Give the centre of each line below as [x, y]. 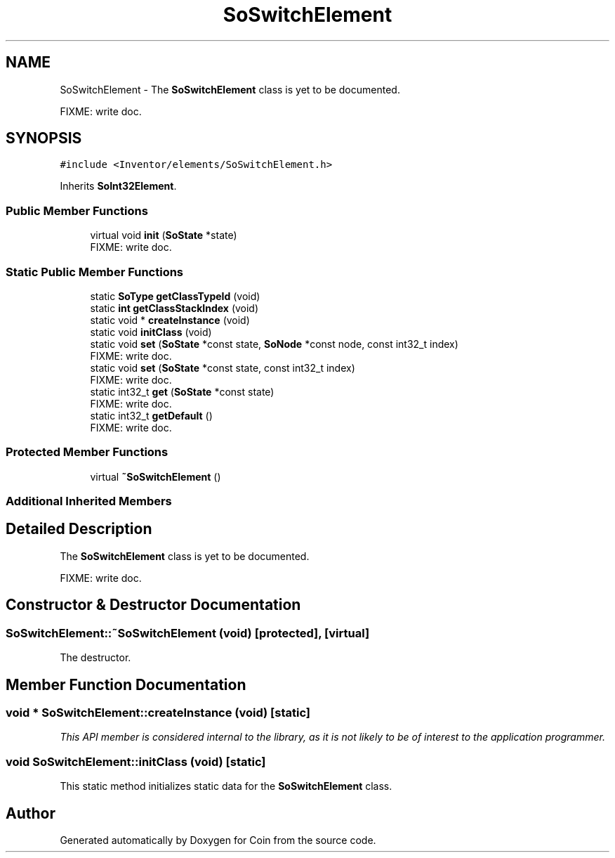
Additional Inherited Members [89, 501]
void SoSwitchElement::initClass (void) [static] [136, 761]
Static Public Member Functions [95, 272]
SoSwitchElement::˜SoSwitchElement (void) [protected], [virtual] [188, 633]
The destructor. [95, 658]
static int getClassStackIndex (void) [174, 308]
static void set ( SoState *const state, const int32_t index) [223, 368]
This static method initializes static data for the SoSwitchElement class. [226, 786]
